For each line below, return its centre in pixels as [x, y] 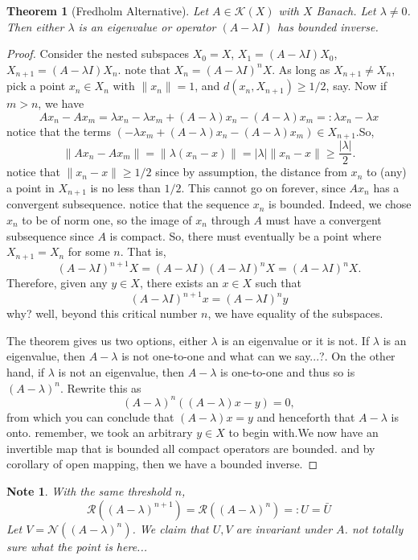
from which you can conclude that [90, 416]
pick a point [36, 86]
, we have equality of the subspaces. [295, 313]
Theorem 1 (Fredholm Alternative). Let [108, 10]
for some [89, 251]
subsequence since [50, 235]
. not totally [374, 528]
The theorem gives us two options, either [107, 340]
